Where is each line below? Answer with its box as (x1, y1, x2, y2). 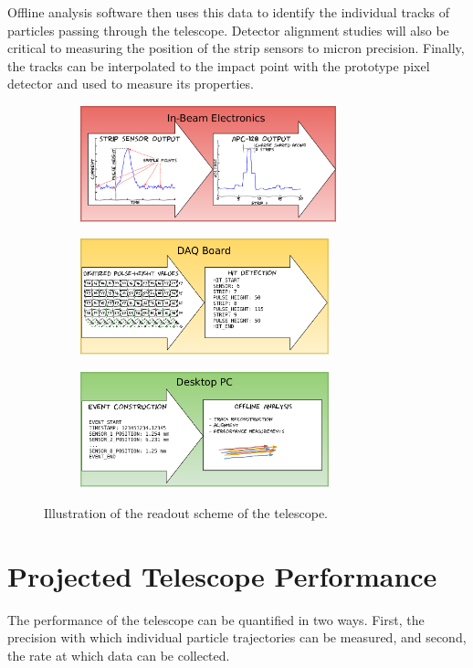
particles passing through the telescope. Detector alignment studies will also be (7, 20, 449, 39)
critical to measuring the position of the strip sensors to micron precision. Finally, (7, 38, 465, 58)
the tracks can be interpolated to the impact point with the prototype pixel (7, 56, 430, 75)
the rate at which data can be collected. (7, 645, 230, 664)
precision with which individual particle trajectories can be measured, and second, (7, 628, 467, 647)
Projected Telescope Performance (7, 557, 437, 594)
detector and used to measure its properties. (7, 74, 254, 93)
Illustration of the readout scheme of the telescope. (44, 503, 329, 522)
